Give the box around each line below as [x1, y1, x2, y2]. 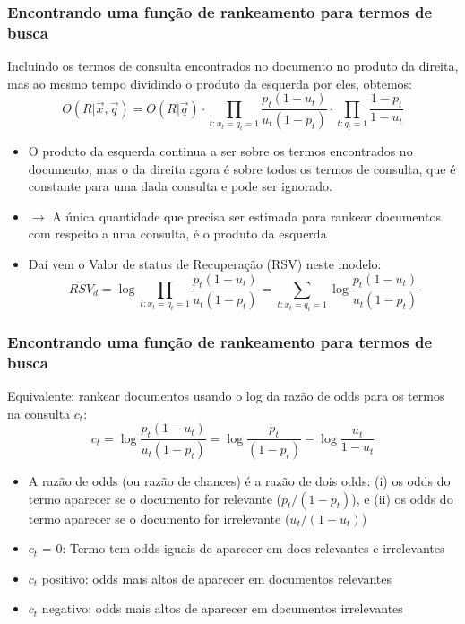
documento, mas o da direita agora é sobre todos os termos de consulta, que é [28, 159, 456, 178]
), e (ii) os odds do [351, 489, 453, 507]
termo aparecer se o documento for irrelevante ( [28, 508, 290, 527]
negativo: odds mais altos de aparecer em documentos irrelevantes [41, 599, 403, 618]
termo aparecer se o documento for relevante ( [28, 489, 281, 507]
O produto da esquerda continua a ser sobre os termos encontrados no [28, 142, 413, 160]
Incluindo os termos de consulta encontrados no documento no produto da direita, [7, 56, 459, 75]
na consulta [7, 403, 71, 422]
